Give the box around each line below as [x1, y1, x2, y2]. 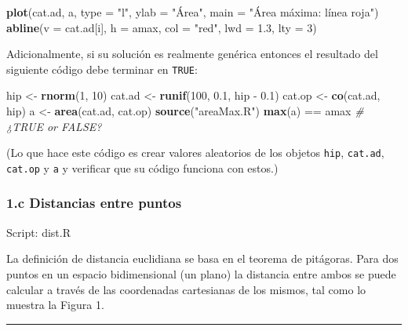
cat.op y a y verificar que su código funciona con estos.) [6, 159, 279, 176]
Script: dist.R [6, 224, 71, 240]
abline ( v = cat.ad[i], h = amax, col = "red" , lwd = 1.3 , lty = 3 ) [6, 19, 317, 35]
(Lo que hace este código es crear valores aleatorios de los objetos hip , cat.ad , [6, 144, 384, 161]
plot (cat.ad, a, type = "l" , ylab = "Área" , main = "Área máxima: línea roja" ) [6, 4, 379, 20]
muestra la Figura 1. [6, 296, 104, 313]
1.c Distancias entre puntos [6, 193, 182, 213]
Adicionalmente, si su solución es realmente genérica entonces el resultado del [6, 45, 378, 62]
